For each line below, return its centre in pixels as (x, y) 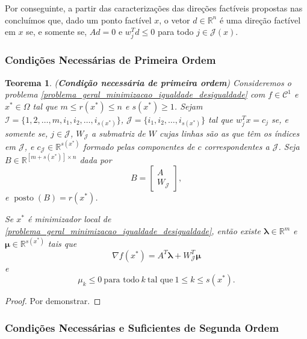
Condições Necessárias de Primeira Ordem (110, 60)
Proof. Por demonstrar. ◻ (53, 301)
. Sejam (188, 106)
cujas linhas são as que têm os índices (229, 133)
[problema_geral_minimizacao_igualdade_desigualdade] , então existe (133, 231)
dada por (96, 159)
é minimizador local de (70, 219)
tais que (62, 244)
